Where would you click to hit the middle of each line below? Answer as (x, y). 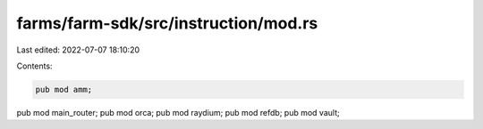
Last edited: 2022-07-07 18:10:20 (78, 50)
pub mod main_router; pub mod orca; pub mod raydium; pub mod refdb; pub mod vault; (178, 112)
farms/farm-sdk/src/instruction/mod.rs (167, 23)
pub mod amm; (64, 89)
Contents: (34, 66)
